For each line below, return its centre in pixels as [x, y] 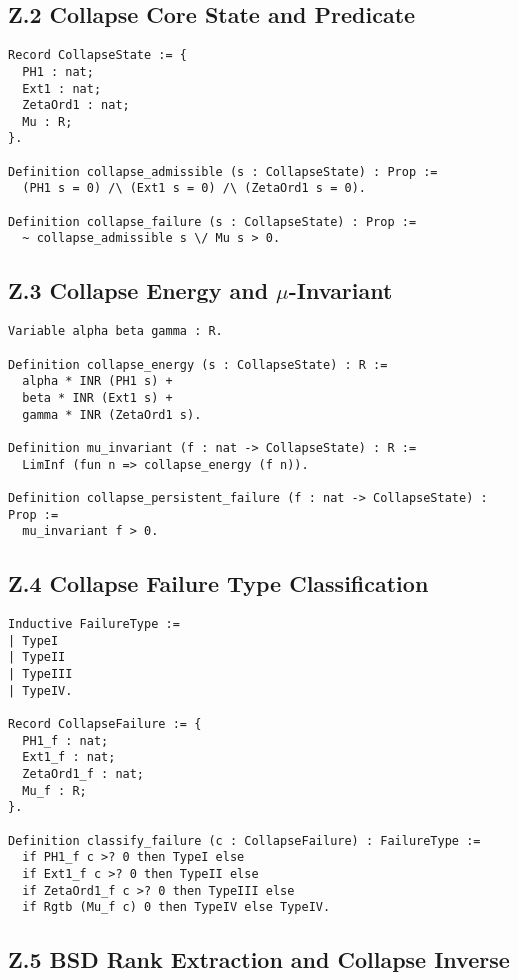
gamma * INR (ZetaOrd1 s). [112, 414]
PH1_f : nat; [65, 740]
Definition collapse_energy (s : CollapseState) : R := [198, 364]
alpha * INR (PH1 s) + [97, 381]
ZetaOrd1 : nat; [76, 105]
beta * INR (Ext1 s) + [97, 397]
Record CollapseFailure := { [105, 723]
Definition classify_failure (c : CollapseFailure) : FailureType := [244, 840]
